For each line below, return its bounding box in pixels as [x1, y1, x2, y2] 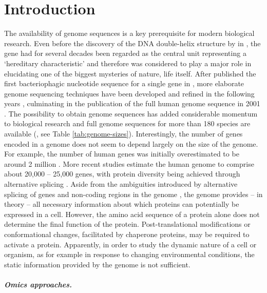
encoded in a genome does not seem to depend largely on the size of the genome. [4, 138, 258, 149]
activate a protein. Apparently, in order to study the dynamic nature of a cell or [4, 239, 257, 249]
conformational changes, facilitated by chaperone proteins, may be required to [4, 229, 250, 239]
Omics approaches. [4, 279, 72, 289]
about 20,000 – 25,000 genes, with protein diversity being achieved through [4, 168, 240, 179]
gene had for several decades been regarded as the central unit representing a [4, 48, 246, 58]
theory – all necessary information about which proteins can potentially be [4, 199, 239, 209]
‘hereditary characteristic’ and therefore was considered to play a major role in [4, 57, 252, 68]
